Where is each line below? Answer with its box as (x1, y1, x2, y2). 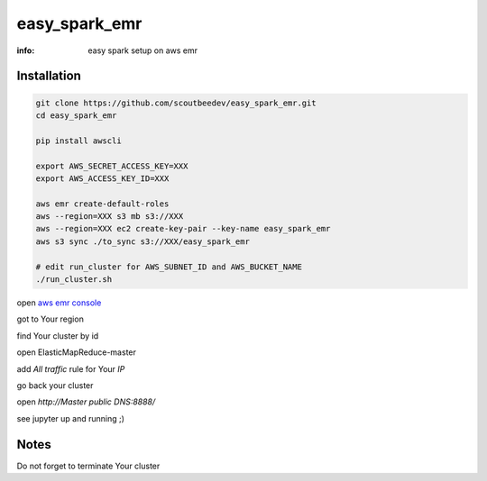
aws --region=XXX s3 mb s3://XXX (35, 212, 184, 222)
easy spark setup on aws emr (87, 45, 198, 56)
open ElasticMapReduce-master (16, 347, 137, 358)
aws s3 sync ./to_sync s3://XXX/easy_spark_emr (35, 236, 250, 247)
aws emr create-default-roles (35, 198, 170, 209)
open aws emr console (16, 297, 102, 308)
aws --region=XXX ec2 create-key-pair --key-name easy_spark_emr (35, 223, 331, 234)
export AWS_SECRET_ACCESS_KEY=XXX (35, 160, 188, 171)
